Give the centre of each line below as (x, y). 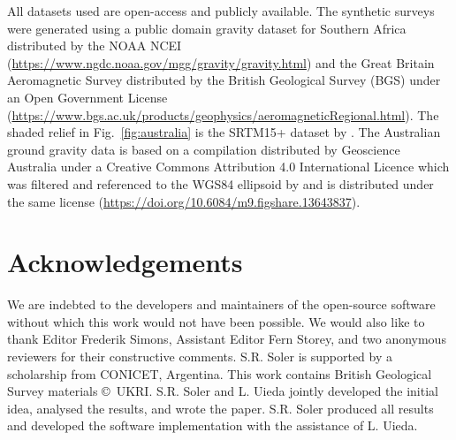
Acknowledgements (125, 262)
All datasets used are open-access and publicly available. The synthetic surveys (221, 11)
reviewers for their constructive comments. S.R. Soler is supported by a (200, 357)
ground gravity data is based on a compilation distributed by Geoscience (204, 149)
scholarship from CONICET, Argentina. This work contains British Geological (220, 373)
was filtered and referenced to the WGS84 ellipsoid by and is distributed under (220, 183)
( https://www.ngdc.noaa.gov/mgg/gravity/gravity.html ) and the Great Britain (221, 62)
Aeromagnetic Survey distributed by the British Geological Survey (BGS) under (224, 80)
